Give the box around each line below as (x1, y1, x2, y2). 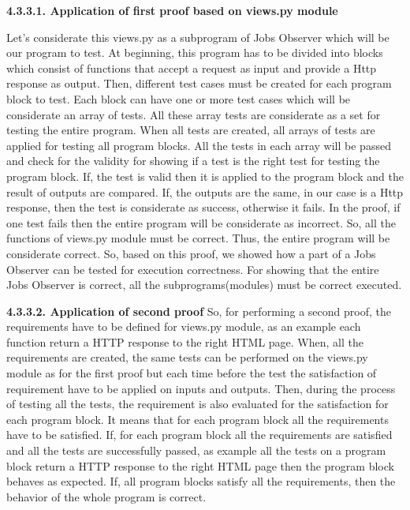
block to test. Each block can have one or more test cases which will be (6, 90, 351, 107)
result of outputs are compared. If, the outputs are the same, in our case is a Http (6, 183, 404, 200)
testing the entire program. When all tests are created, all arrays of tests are (6, 122, 375, 138)
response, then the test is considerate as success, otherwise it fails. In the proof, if (6, 199, 401, 216)
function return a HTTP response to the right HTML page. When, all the (6, 333, 363, 350)
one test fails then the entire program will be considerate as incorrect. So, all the (6, 214, 397, 231)
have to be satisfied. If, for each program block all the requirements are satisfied (6, 426, 393, 443)
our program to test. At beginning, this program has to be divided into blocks (6, 44, 383, 61)
